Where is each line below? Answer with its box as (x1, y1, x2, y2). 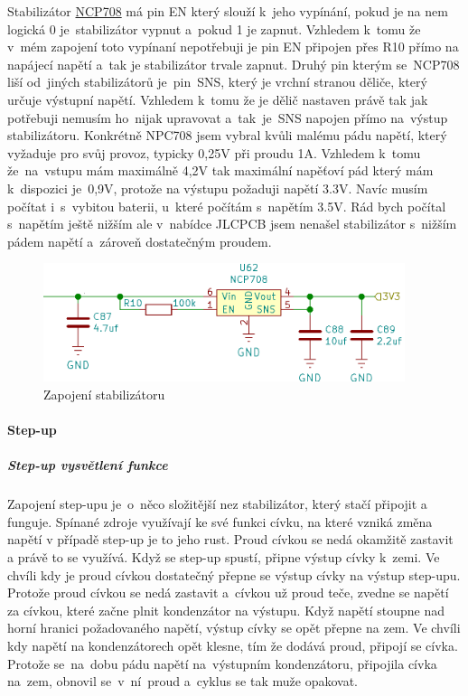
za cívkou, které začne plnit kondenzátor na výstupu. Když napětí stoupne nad (7, 600, 445, 619)
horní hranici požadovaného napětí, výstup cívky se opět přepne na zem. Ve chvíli (7, 618, 461, 637)
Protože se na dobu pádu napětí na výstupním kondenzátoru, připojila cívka (7, 654, 437, 672)
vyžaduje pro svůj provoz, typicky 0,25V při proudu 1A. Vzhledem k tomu (7, 143, 421, 162)
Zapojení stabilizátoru (43, 384, 165, 403)
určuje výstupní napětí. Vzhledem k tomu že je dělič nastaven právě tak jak (7, 89, 428, 108)
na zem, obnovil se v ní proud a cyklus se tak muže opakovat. (7, 672, 358, 691)
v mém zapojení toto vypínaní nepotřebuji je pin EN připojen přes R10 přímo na (7, 37, 459, 56)
